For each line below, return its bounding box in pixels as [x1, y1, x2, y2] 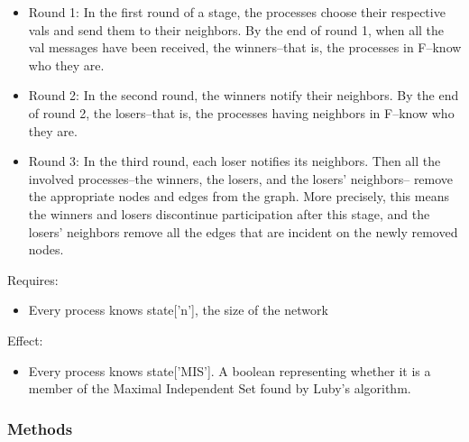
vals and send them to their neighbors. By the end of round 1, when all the [28, 20, 445, 39]
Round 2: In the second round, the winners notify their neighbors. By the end [28, 86, 459, 105]
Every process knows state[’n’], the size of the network [28, 300, 328, 319]
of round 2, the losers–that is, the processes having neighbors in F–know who [28, 103, 455, 122]
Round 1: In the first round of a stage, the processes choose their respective [28, 3, 446, 21]
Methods [7, 417, 73, 439]
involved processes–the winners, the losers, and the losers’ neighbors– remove [28, 169, 454, 188]
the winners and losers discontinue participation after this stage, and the [28, 204, 430, 223]
